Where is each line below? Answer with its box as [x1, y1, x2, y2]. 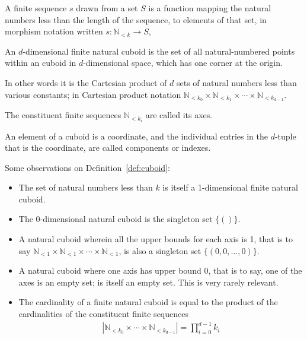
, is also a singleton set [119, 244, 202, 256]
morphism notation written [5, 25, 103, 37]
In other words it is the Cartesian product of [5, 76, 167, 88]
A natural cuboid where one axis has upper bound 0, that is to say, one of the [18, 264, 302, 277]
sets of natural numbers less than [177, 76, 297, 88]
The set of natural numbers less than [18, 181, 153, 194]
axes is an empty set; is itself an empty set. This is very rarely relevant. [18, 275, 279, 288]
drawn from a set [76, 2, 138, 14]
